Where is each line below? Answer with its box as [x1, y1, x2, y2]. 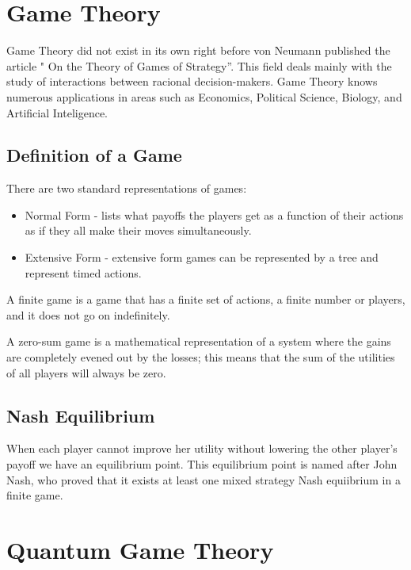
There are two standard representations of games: [6, 180, 247, 197]
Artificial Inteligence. [6, 104, 108, 121]
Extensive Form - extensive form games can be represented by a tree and [25, 249, 379, 266]
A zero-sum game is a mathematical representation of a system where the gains [6, 333, 391, 350]
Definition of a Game [6, 143, 182, 167]
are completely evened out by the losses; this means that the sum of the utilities [6, 349, 395, 365]
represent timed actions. [25, 264, 142, 281]
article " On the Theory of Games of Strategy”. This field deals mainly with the [6, 57, 392, 74]
